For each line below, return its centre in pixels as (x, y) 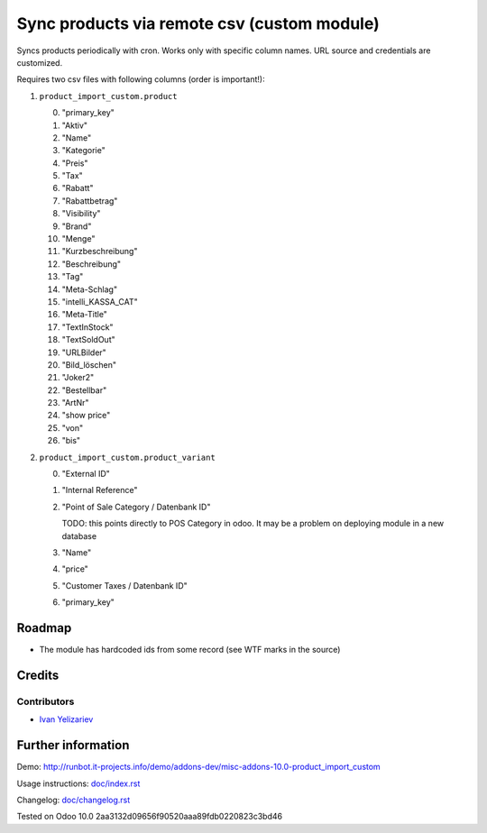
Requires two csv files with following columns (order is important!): (141, 79)
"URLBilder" (84, 352)
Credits (38, 675)
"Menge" (78, 239)
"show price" (86, 416)
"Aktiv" (75, 125)
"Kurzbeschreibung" (100, 252)
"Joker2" (78, 378)
